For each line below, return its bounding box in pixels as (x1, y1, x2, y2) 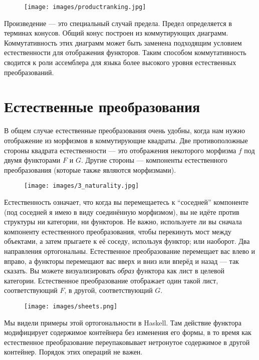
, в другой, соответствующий (64, 285, 153, 295)
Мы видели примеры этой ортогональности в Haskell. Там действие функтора (4, 317, 241, 327)
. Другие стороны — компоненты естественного (81, 155, 227, 165)
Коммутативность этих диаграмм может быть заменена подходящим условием (4, 37, 242, 48)
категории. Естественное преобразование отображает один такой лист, (4, 275, 218, 285)
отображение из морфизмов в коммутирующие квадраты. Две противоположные (4, 135, 248, 145)
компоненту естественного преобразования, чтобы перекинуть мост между (4, 226, 231, 236)
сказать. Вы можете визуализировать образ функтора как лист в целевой (4, 265, 225, 276)
